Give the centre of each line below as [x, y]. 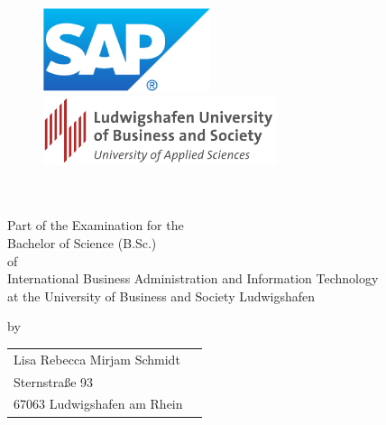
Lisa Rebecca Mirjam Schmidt [97, 359]
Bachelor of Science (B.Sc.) [82, 243]
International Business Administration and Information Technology [193, 278]
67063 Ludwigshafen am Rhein [98, 404]
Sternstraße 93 [54, 381]
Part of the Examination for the [96, 225]
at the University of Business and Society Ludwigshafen [161, 296]
